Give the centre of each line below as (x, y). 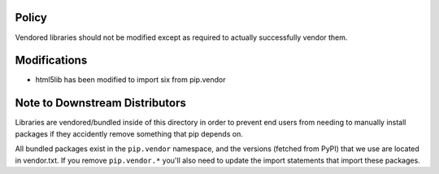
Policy (31, 17)
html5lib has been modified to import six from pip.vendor (130, 80)
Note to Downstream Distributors (101, 103)
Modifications (51, 61)
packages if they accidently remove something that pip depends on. (129, 133)
